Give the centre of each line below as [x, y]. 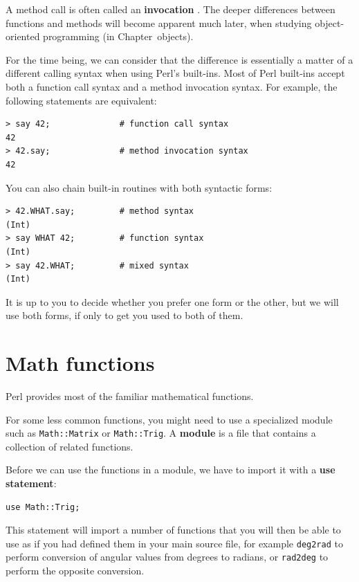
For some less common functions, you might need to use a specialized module [169, 419]
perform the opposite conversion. [75, 571]
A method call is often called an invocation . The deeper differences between [171, 9]
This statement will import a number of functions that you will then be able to [173, 530]
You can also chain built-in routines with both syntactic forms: [139, 187]
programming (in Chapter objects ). [118, 36]
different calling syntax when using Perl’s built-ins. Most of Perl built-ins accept [175, 73]
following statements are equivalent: [81, 100]
